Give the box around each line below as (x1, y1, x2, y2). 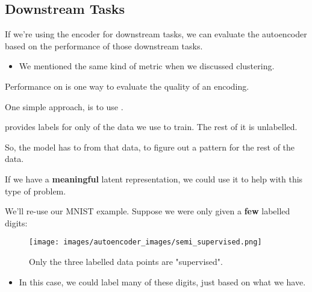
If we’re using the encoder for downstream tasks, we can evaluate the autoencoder (5, 28, 307, 40)
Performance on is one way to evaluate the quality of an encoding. (5, 79, 249, 92)
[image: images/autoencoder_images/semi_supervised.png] (29, 238, 262, 247)
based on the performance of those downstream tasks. (5, 39, 203, 52)
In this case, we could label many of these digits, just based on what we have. (19, 275, 306, 288)
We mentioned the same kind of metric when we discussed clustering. (19, 60, 275, 72)
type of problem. (5, 184, 66, 197)
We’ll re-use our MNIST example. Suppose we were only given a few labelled (5, 205, 290, 217)
